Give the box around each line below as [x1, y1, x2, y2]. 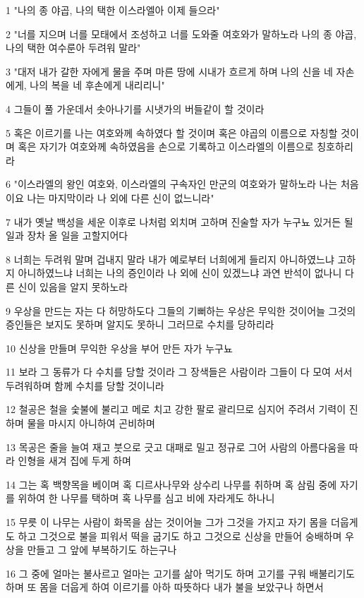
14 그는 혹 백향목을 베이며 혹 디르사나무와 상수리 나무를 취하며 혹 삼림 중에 [6, 477, 337, 491]
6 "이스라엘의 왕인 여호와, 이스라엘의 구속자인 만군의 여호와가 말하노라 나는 [6, 177, 338, 191]
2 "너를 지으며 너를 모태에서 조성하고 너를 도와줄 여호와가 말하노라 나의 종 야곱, [6, 26, 357, 41]
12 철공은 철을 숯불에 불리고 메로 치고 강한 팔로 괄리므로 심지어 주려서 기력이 [6, 402, 346, 417]
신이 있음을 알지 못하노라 [18, 279, 128, 294]
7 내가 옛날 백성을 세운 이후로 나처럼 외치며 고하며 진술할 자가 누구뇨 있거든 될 [6, 214, 353, 229]
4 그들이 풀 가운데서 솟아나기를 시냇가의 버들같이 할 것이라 [6, 101, 265, 116]
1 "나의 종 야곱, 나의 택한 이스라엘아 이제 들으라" [6, 3, 220, 17]
